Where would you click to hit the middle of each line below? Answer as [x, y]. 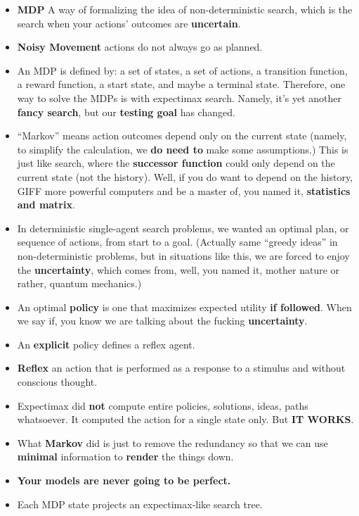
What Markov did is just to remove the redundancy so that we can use [172, 442]
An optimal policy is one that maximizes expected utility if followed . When [184, 307]
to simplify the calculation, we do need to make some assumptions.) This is [183, 149]
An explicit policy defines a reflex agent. [106, 344]
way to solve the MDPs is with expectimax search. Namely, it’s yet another [179, 97]
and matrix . [46, 204]
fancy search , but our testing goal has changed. [126, 112]
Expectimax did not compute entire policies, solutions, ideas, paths [163, 405]
